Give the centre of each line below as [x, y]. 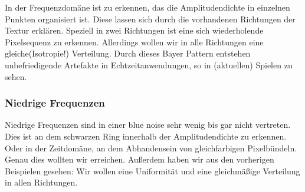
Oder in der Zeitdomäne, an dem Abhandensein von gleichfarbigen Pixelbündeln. [151, 148]
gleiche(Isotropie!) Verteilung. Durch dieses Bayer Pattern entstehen [128, 53]
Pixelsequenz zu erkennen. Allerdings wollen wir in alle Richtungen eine [134, 42]
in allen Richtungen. [41, 182]
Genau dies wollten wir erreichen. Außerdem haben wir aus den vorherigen [140, 159]
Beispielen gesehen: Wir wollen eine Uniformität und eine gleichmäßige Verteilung [152, 171]
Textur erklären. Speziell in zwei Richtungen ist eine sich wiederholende [134, 30]
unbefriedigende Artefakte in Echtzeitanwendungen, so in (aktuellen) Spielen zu [149, 64]
